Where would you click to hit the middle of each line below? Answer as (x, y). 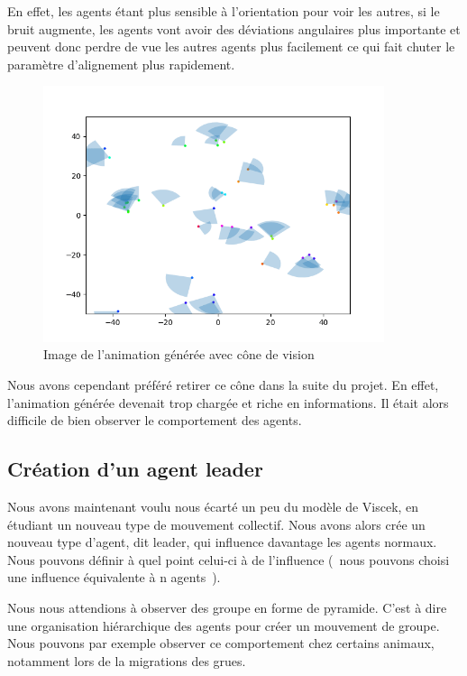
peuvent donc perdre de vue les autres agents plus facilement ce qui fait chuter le (231, 46)
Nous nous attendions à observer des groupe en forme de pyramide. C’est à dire (227, 607)
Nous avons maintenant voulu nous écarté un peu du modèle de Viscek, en (213, 506)
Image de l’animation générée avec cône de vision (179, 354)
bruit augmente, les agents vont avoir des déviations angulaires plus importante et (234, 28)
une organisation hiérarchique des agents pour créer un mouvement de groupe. (224, 625)
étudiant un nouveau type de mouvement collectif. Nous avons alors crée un (216, 524)
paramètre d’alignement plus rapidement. (121, 64)
